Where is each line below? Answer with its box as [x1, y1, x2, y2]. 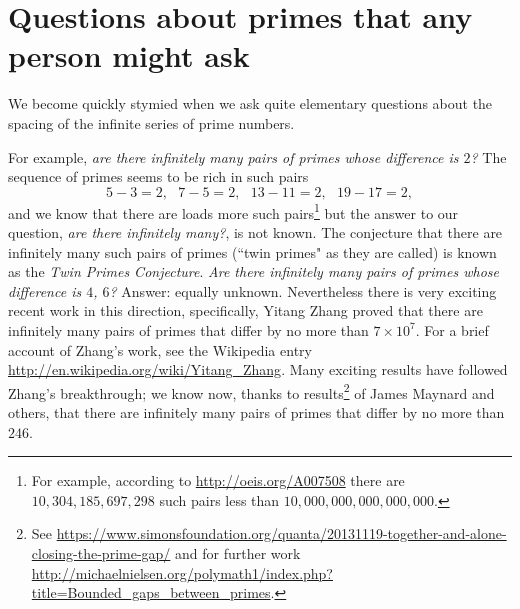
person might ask [8, 35, 250, 76]
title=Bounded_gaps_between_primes [31, 582, 271, 603]
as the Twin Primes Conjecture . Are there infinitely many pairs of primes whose [8, 261, 499, 282]
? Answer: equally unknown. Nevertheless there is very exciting [109, 280, 497, 301]
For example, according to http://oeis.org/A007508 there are [31, 470, 405, 491]
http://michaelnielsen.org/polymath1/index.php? [31, 562, 333, 583]
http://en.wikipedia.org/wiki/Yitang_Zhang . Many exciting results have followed [8, 359, 508, 380]
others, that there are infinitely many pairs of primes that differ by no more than [8, 401, 505, 422]
